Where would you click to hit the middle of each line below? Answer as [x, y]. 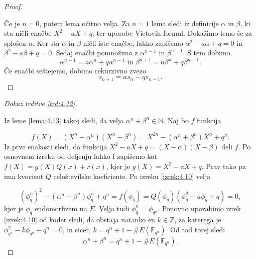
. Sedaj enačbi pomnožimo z [95, 53]
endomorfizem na [61, 208]
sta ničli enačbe [28, 33]
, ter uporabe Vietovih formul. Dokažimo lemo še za [172, 33]
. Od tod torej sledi [196, 230]
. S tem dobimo [207, 53]
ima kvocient [24, 176]
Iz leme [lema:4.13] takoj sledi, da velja [64, 120]
